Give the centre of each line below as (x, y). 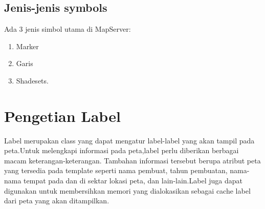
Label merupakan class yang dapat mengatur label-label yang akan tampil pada (129, 140)
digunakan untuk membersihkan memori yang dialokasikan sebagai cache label (127, 190)
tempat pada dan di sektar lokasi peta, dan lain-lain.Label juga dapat (133, 181)
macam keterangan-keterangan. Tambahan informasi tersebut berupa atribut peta (132, 160)
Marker (27, 46)
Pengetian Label (62, 116)
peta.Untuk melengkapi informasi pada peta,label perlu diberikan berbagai (122, 150)
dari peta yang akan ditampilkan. (57, 201)
